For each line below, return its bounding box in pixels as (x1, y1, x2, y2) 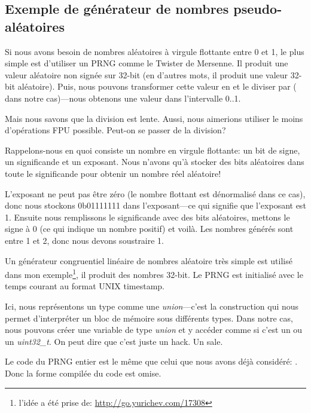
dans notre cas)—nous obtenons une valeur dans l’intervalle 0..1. (5, 91, 241, 104)
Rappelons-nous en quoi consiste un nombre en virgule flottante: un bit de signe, (5, 143, 300, 156)
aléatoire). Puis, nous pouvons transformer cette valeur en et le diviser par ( (17, 80, 297, 93)
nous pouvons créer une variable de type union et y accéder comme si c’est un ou (5, 323, 303, 336)
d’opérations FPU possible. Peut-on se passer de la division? (5, 124, 226, 136)
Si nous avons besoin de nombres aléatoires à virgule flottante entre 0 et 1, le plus (5, 45, 304, 57)
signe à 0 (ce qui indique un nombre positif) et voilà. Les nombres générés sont (5, 222, 294, 235)
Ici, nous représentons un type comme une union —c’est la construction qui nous (5, 299, 299, 312)
